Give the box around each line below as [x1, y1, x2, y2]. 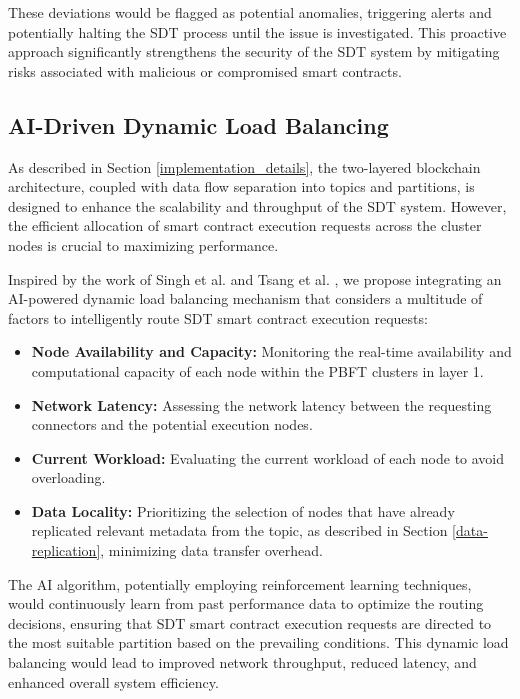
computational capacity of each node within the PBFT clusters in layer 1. [31, 360, 484, 381]
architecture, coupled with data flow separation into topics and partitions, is [8, 176, 475, 197]
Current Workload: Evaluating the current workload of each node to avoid [31, 447, 505, 468]
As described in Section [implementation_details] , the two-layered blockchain [8, 156, 481, 177]
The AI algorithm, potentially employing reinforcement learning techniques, [8, 573, 472, 594]
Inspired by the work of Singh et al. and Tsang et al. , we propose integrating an [8, 268, 502, 289]
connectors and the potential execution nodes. [31, 414, 313, 435]
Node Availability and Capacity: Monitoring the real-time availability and [31, 341, 512, 362]
